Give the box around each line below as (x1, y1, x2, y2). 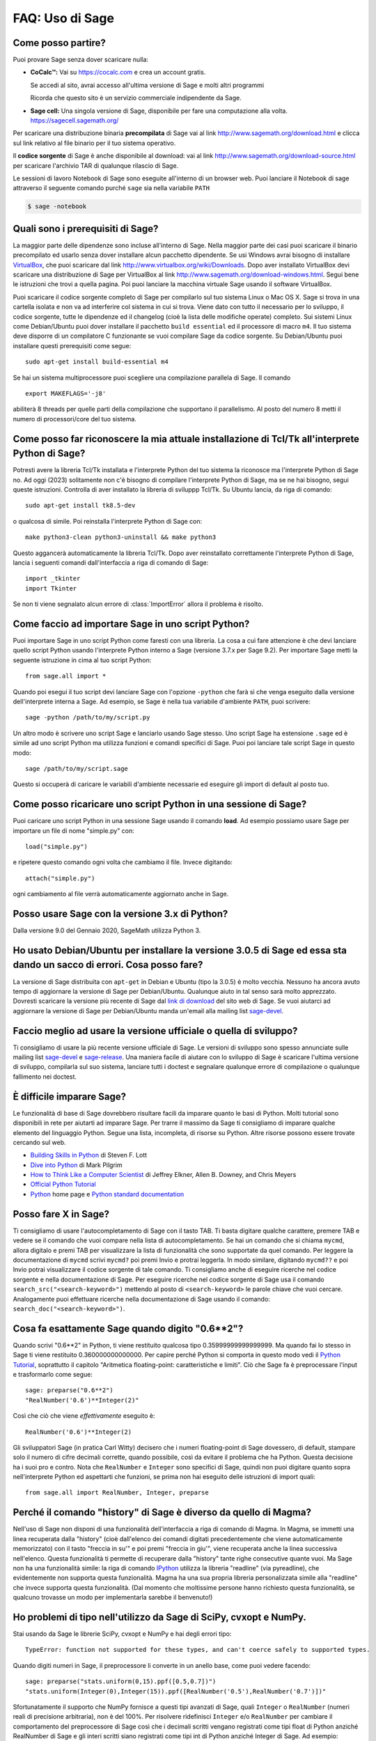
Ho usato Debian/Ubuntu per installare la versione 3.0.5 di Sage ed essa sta (13, 944, 347, 956)
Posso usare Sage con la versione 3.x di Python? (13, 907, 228, 919)
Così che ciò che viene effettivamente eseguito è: (13, 1412, 155, 1420)
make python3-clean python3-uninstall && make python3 (25, 533, 217, 541)
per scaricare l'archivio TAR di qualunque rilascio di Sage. (13, 161, 179, 170)
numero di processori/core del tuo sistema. (13, 414, 137, 423)
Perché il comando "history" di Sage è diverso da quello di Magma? (13, 1506, 311, 1518)
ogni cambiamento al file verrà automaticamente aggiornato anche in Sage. (13, 890, 229, 898)
